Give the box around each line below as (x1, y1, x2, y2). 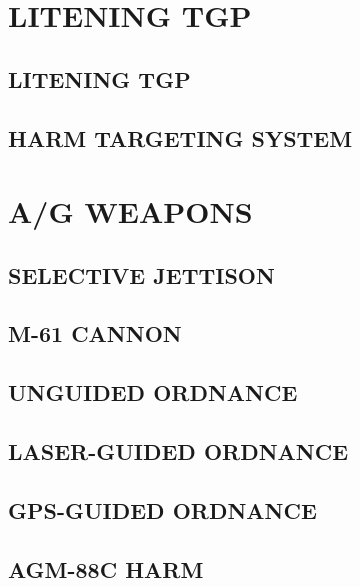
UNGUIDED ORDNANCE (8, 377, 298, 408)
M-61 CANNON (8, 318, 182, 349)
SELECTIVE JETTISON (8, 259, 275, 290)
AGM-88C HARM (8, 553, 204, 584)
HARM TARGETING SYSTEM (8, 122, 353, 153)
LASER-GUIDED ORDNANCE (8, 436, 349, 467)
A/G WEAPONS (8, 191, 253, 232)
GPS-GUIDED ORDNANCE (8, 494, 317, 525)
